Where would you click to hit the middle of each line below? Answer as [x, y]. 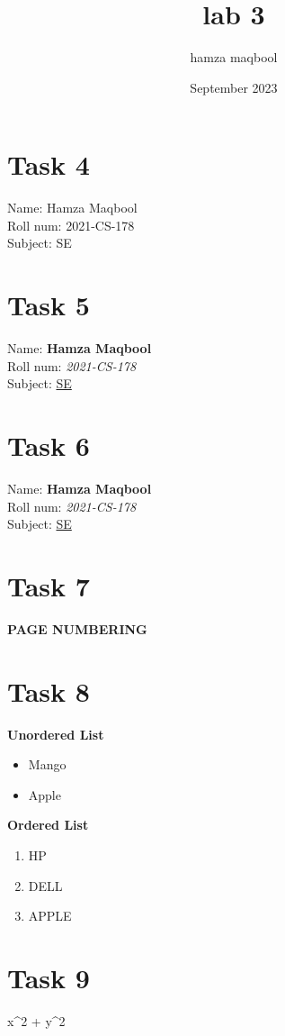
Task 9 [49, 978]
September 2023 [234, 87]
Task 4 [49, 164]
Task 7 [49, 586]
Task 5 [49, 305]
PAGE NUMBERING [77, 628]
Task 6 [49, 445]
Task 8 [49, 691]
